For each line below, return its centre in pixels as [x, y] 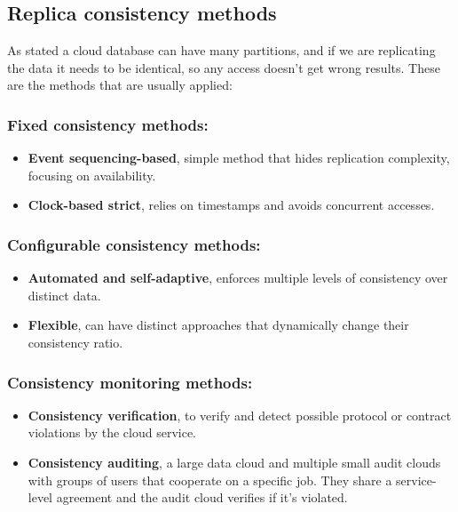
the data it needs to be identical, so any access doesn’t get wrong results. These [224, 67]
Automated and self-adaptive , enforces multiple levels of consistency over [238, 278]
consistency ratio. [75, 342]
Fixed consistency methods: [108, 124]
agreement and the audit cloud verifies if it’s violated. [202, 497]
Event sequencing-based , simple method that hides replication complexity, [239, 158]
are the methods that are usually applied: [120, 85]
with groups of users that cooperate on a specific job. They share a [210, 480]
